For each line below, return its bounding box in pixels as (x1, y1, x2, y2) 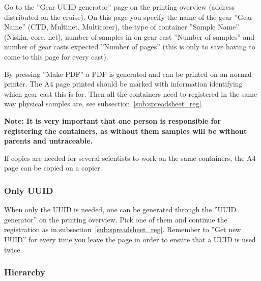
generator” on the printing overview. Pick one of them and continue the (4, 214, 227, 224)
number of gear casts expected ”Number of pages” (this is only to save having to (4, 41, 255, 52)
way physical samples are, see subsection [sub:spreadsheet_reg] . (4, 98, 204, 109)
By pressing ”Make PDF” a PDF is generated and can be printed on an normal (4, 68, 252, 79)
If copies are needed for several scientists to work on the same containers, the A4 (4, 152, 256, 163)
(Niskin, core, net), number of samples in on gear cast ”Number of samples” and (4, 31, 255, 42)
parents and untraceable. (4, 135, 93, 146)
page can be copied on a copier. (4, 162, 102, 173)
